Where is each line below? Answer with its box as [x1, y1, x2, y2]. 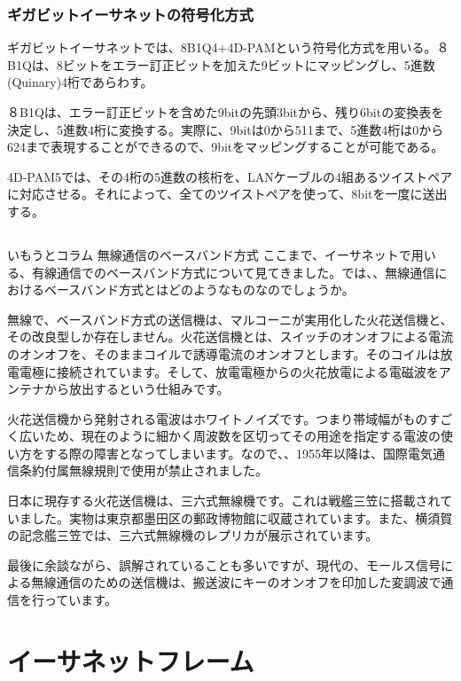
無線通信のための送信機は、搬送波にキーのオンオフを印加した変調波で [31, 573, 441, 591]
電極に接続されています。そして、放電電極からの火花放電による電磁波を [19, 362, 439, 380]
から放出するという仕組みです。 [43, 380, 230, 398]
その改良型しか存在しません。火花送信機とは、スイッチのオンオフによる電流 [7, 327, 454, 346]
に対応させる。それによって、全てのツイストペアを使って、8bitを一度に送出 [7, 184, 448, 203]
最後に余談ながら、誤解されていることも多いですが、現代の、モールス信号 [7, 555, 441, 574]
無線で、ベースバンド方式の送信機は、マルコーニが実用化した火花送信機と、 [7, 309, 453, 328]
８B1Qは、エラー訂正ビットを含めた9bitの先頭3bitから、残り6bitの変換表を [7, 103, 444, 121]
